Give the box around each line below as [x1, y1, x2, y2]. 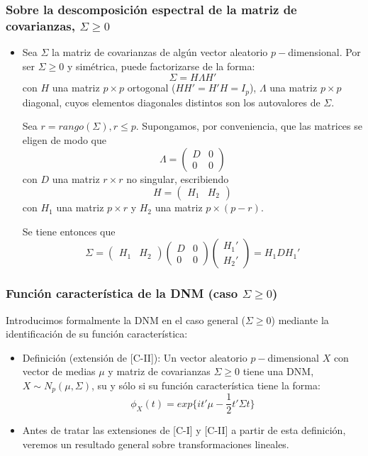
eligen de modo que [22, 132, 107, 147]
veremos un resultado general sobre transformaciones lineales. [22, 437, 289, 452]
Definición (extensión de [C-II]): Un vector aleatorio [22, 350, 247, 365]
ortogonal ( [127, 80, 176, 95]
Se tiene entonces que [22, 223, 116, 238]
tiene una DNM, [242, 364, 314, 379]
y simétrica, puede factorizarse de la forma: [67, 58, 255, 73]
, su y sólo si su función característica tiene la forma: [91, 377, 320, 392]
